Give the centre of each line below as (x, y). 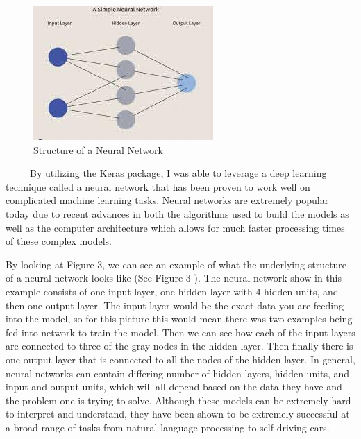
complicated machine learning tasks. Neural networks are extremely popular (167, 200)
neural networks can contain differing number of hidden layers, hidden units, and (178, 373)
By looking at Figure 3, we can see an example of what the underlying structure (176, 264)
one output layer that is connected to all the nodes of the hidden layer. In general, (180, 359)
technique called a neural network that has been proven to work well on (158, 186)
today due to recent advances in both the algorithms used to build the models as (177, 213)
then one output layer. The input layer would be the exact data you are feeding (175, 305)
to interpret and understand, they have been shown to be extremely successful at (178, 414)
